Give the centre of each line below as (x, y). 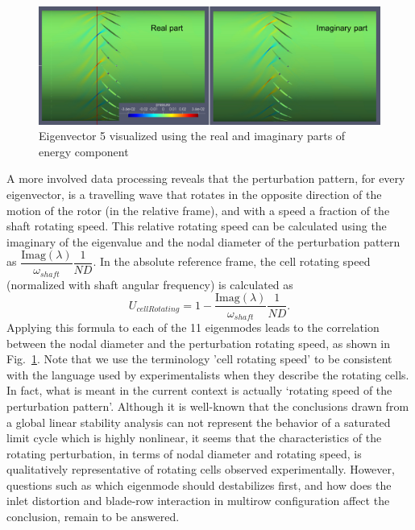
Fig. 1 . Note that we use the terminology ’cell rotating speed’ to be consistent (199, 359)
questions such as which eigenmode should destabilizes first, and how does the (199, 484)
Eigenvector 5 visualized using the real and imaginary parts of (192, 136)
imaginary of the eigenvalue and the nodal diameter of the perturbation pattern (203, 241)
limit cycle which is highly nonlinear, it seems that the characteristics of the (194, 438)
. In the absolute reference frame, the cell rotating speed (232, 261)
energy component (84, 151)
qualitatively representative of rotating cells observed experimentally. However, (201, 469)
